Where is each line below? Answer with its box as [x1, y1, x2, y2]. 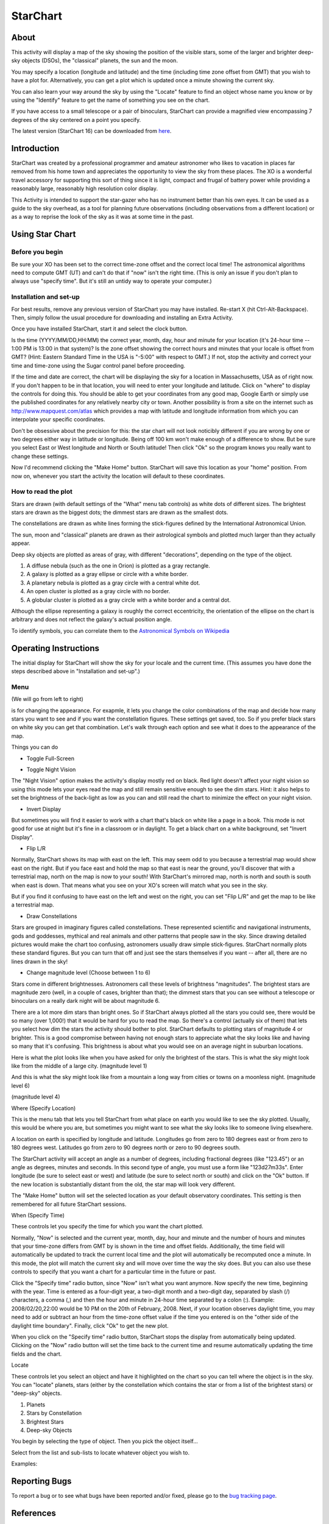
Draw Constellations [26, 912, 77, 920]
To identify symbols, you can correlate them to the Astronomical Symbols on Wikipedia [11, 627, 230, 634]
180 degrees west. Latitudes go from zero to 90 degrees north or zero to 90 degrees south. [11, 1144, 241, 1152]
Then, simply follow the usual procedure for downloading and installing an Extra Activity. [11, 314, 233, 321]
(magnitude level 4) [11, 1093, 60, 1100]
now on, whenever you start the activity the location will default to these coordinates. [11, 472, 225, 480]
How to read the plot [11, 488, 73, 496]
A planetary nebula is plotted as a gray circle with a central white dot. [26, 579, 200, 586]
